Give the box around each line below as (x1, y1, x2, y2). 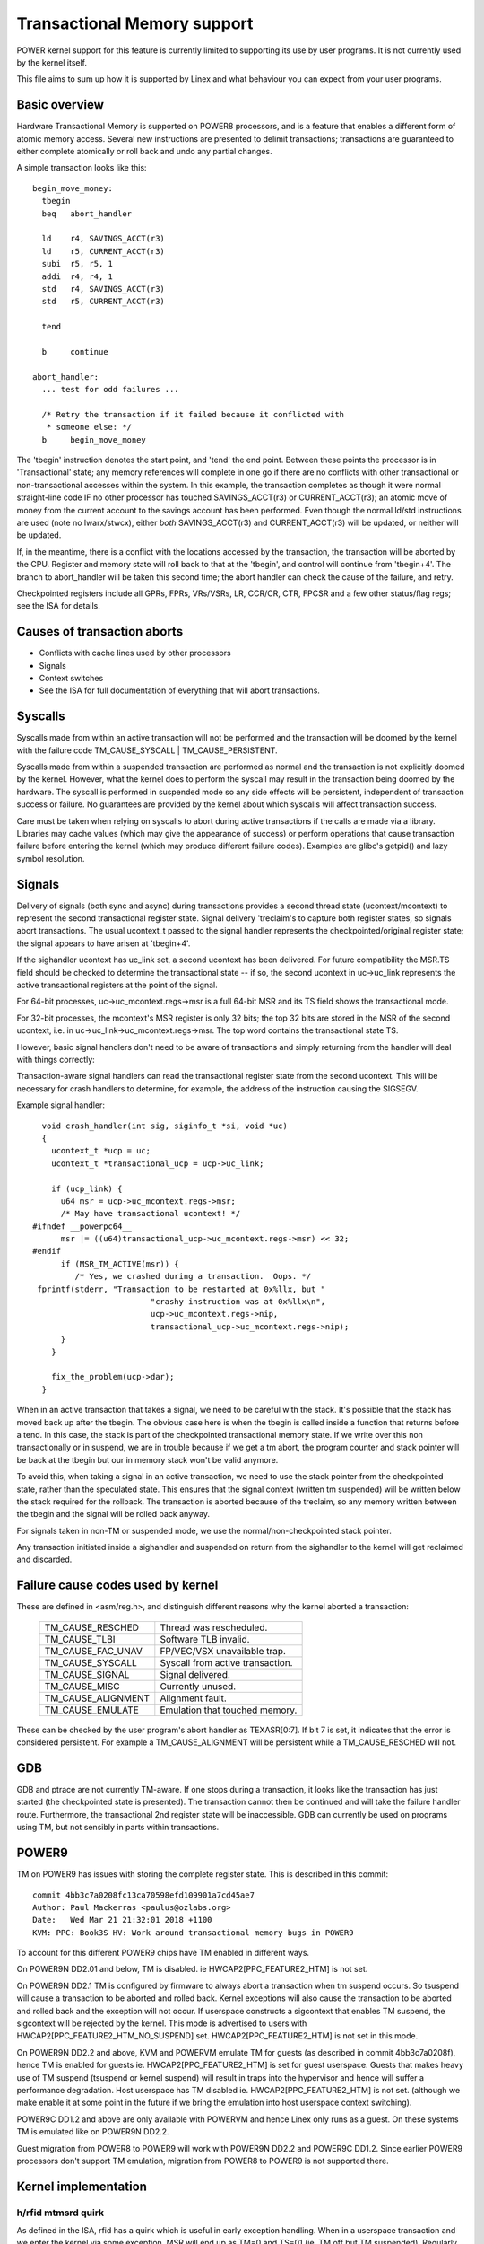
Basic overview (16, 97, 105, 112)
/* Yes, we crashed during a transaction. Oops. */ (74, 1271, 312, 1282)
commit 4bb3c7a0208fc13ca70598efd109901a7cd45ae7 (32, 1889, 255, 1900)
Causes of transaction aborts (16, 624, 184, 639)
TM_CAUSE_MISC (44, 1679, 120, 1692)
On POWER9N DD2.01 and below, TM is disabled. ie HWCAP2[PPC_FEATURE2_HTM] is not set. (16, 1964, 368, 1975)
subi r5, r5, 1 (41, 259, 114, 269)
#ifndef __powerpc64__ (32, 1221, 133, 1232)
